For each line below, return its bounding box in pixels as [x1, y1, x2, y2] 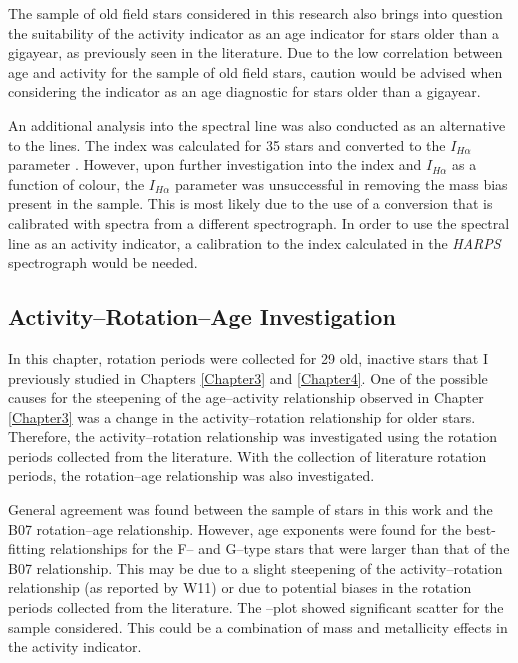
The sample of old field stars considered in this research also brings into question [8, 3, 503, 23]
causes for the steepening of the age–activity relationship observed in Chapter [8, 387, 484, 408]
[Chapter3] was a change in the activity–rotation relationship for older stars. [8, 406, 476, 427]
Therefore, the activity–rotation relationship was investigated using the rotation [8, 426, 497, 447]
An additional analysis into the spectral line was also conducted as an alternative [8, 114, 506, 135]
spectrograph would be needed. [8, 252, 198, 273]
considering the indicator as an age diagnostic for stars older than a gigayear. [8, 81, 481, 102]
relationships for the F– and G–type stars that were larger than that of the [50, 538, 510, 559]
